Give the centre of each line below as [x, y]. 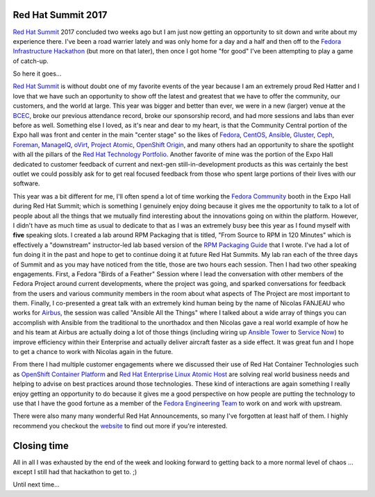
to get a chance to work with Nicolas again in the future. [93, 352]
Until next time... [36, 485]
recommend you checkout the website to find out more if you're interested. [120, 426]
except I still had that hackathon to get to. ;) [75, 472]
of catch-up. [31, 61]
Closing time [41, 445]
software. [26, 183]
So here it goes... [37, 74]
